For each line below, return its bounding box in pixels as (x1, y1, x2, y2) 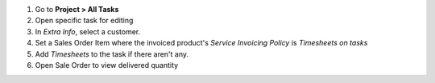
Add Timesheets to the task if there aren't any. (35, 49, 189, 59)
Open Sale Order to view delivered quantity (35, 60, 179, 69)
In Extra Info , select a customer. (35, 26, 141, 36)
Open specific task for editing (35, 16, 134, 26)
